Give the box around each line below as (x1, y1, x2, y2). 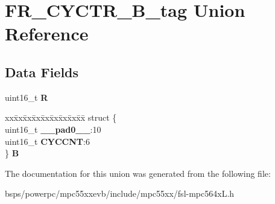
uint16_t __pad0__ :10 (5, 123, 101, 135)
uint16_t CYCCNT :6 (5, 135, 90, 147)
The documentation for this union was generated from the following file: (5, 167, 271, 179)
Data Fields (5, 62, 79, 81)
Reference (5, 21, 89, 46)
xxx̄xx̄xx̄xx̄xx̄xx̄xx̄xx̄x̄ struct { (5, 111, 117, 124)
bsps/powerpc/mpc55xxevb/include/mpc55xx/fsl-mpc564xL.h (5, 187, 235, 200)
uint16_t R (5, 91, 48, 103)
